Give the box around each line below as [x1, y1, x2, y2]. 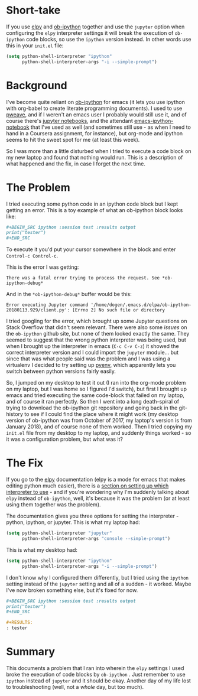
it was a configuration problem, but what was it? [6, 435, 123, 443]
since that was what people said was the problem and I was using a [6, 355, 171, 362]
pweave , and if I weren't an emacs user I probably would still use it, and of [6, 110, 187, 118]
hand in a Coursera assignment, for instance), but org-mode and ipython [6, 129, 183, 136]
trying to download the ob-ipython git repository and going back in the [6, 404, 178, 411]
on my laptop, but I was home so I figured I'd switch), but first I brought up [6, 385, 187, 393]
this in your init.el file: [6, 42, 64, 49]
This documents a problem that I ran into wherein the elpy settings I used [6, 664, 184, 671]
